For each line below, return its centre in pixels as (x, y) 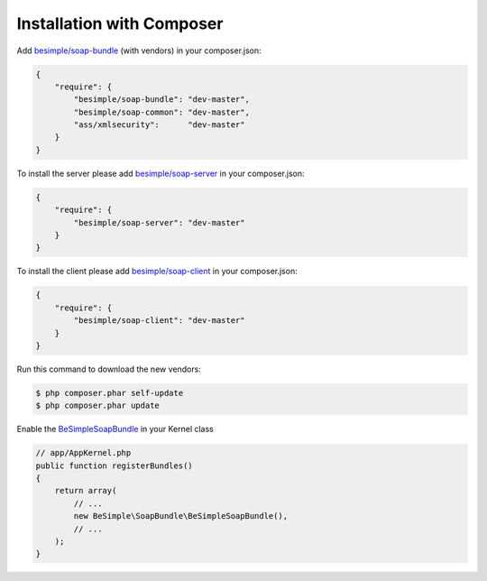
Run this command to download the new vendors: (109, 369)
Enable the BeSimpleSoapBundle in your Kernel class (115, 429)
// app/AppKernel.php (83, 453)
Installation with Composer (120, 23)
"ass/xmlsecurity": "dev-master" (159, 125)
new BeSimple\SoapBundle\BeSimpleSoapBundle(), (181, 516)
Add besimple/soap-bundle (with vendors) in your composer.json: (139, 51)
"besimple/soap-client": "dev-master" (159, 321)
